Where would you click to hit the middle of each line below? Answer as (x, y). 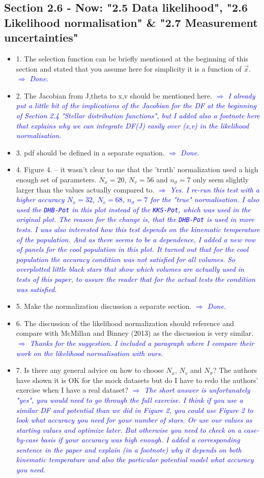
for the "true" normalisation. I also (205, 199)
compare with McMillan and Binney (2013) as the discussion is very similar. (135, 333)
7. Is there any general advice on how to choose (90, 370)
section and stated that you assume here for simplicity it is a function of (129, 68)
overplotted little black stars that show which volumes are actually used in (130, 269)
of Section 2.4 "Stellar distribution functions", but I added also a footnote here (138, 115)
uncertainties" (41, 37)
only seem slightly (221, 179)
